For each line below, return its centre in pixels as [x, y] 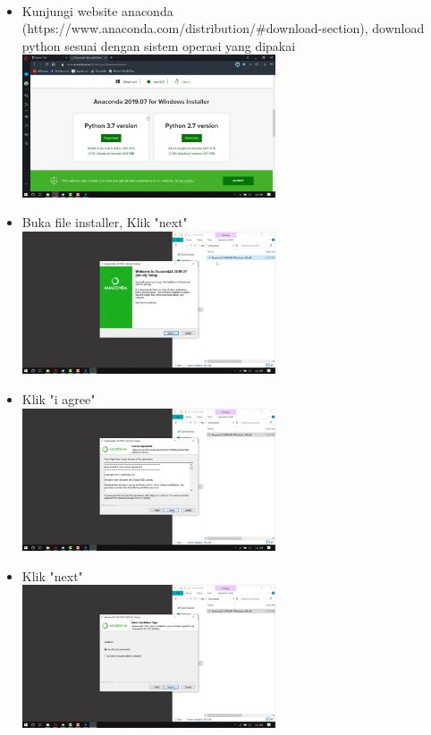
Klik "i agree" [59, 399]
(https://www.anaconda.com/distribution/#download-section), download [223, 28]
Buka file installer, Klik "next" [105, 222]
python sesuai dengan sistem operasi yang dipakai [159, 45]
